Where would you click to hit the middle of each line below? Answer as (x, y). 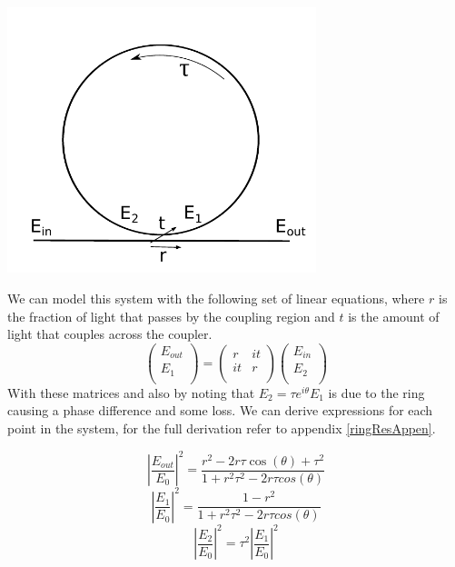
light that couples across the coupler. (110, 334)
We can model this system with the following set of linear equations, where (216, 298)
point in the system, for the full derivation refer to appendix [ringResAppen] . (222, 428)
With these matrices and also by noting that (131, 392)
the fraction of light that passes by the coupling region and (171, 316)
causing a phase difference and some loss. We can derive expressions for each (220, 410)
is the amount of (394, 316)
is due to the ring (376, 392)
